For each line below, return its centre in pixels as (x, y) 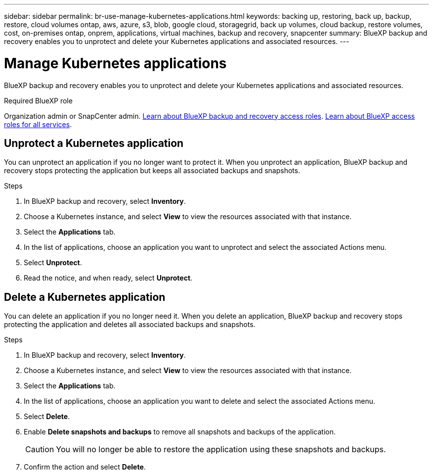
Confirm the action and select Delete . (85, 467)
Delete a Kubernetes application (85, 297)
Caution (40, 450)
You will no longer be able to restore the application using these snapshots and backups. (221, 450)
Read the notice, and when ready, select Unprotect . (108, 278)
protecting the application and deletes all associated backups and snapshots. (130, 325)
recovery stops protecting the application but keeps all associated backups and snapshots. (152, 171)
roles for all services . (38, 124)
